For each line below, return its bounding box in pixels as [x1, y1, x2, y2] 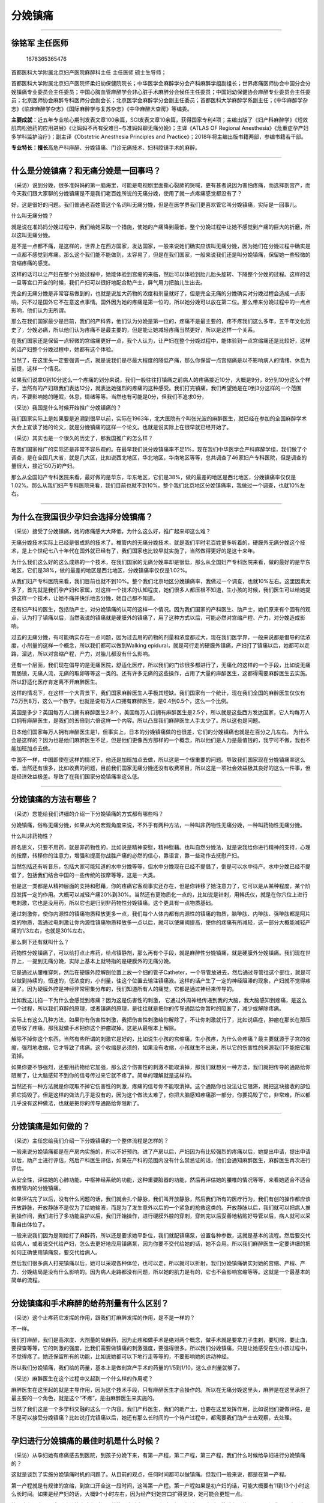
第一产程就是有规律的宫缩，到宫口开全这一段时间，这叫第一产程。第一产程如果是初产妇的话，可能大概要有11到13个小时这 [11, 1482, 310, 1489]
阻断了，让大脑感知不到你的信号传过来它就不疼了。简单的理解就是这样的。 [11, 1072, 195, 1079]
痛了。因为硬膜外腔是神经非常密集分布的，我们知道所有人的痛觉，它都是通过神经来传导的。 [11, 985, 237, 993]
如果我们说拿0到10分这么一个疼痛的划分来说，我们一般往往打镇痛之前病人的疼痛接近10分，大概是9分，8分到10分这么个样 [11, 376, 311, 383]
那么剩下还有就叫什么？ [11, 938, 69, 945]
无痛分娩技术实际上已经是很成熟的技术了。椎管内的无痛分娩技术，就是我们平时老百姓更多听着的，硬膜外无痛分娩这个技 [11, 539, 305, 546]
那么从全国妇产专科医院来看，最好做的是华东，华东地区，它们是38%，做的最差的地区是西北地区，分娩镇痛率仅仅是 [11, 473, 296, 480]
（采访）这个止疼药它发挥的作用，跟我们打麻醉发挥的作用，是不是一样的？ [11, 1314, 195, 1321]
